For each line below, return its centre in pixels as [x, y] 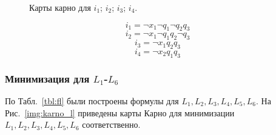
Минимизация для [47, 78]
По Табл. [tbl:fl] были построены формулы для [92, 101]
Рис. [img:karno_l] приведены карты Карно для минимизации [120, 112]
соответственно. [111, 124]
